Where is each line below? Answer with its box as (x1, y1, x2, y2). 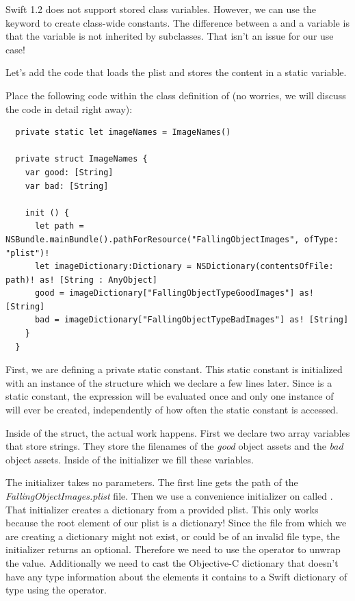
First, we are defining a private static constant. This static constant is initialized (5, 362, 343, 376)
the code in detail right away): (5, 101, 133, 116)
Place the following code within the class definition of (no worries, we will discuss (5, 88, 346, 102)
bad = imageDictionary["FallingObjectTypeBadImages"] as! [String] (34, 315, 349, 325)
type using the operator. (5, 583, 107, 597)
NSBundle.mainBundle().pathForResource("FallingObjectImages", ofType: (5, 234, 339, 244)
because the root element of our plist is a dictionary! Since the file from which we (5, 515, 347, 530)
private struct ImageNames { (15, 154, 148, 164)
